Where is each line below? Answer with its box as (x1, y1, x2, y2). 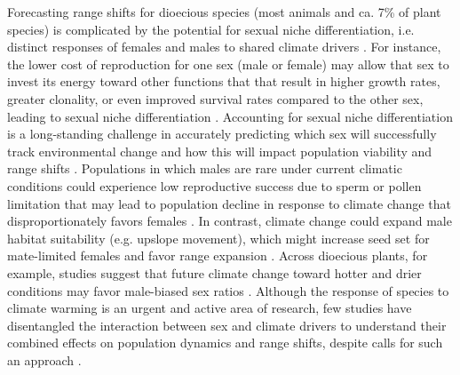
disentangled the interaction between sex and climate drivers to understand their (7, 315, 447, 334)
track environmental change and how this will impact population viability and (7, 141, 432, 160)
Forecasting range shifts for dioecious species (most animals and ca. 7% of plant (7, 3, 441, 20)
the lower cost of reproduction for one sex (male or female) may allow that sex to (7, 54, 449, 73)
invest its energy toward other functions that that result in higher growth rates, (7, 72, 440, 91)
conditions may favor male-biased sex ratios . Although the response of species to (7, 281, 449, 299)
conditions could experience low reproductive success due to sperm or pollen (7, 176, 422, 195)
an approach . (7, 350, 82, 369)
